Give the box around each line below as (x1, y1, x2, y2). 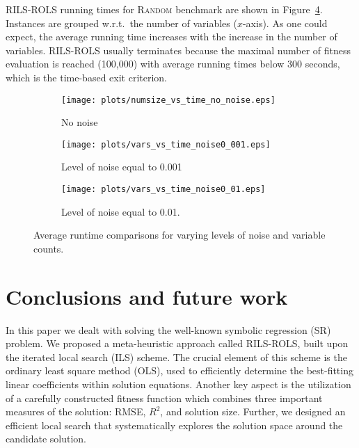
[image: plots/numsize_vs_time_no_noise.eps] (61, 95, 276, 105)
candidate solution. (6, 431, 86, 446)
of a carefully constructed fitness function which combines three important (6, 390, 323, 405)
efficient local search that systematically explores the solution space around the (6, 417, 343, 432)
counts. (33, 241, 64, 255)
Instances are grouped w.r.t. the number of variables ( (6, 15, 237, 30)
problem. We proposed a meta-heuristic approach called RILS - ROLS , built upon (6, 336, 349, 351)
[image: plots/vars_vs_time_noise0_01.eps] (61, 184, 266, 195)
